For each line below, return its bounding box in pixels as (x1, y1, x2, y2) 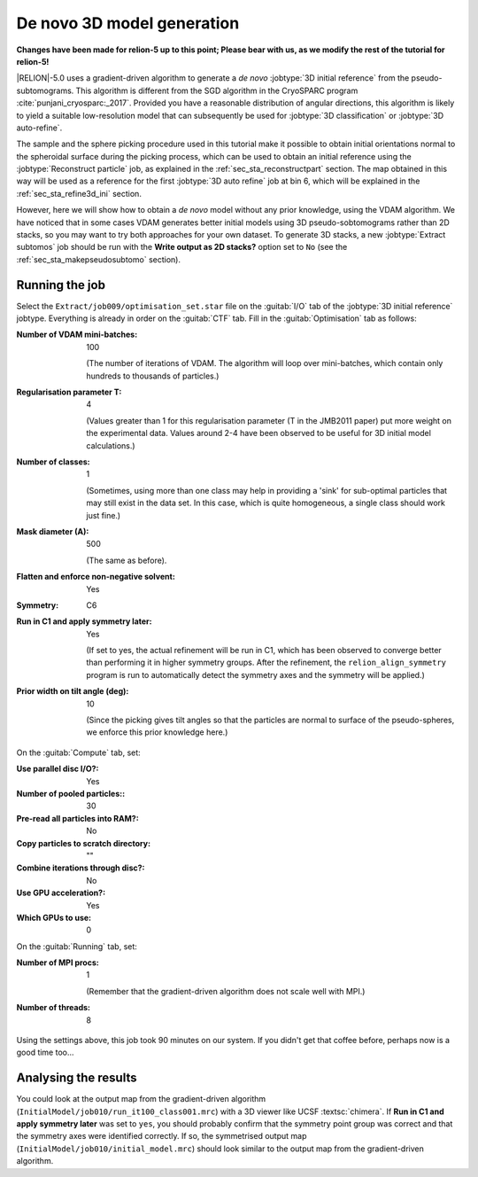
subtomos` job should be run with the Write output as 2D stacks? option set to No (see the (16, 242, 348, 253)
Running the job (16, 277, 106, 292)
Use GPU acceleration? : (16, 887, 106, 899)
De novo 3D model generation (16, 13, 240, 33)
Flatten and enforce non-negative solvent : (16, 572, 176, 582)
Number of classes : (16, 456, 90, 467)
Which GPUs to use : (16, 912, 92, 923)
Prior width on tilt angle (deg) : (16, 686, 129, 697)
